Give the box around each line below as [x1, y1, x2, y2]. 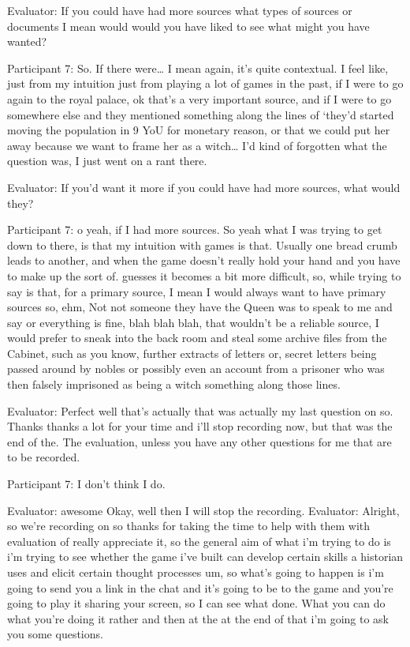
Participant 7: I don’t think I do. [7, 476, 166, 492]
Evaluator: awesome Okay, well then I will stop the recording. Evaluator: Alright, [7, 502, 400, 518]
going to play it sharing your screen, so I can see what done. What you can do [7, 595, 386, 611]
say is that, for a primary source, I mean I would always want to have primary [7, 283, 386, 299]
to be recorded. [7, 449, 80, 465]
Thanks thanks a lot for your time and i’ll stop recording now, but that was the [7, 418, 393, 434]
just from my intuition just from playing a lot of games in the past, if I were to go [7, 75, 404, 92]
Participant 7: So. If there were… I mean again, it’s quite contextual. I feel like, [7, 59, 389, 76]
